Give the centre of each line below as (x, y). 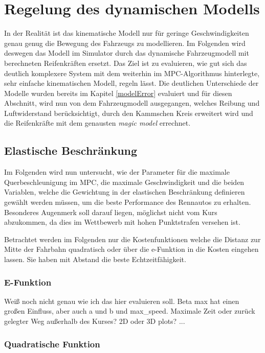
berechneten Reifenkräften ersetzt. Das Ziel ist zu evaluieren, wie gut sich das (126, 63)
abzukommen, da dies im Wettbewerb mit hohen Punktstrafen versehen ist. (122, 222)
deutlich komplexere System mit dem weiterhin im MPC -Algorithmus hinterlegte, (132, 73)
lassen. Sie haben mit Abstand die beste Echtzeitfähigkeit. (95, 259)
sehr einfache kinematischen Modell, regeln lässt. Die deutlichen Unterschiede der (131, 83)
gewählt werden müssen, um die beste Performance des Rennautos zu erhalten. (128, 202)
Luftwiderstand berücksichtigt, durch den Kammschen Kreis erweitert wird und (129, 113)
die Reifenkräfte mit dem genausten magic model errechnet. (97, 123)
